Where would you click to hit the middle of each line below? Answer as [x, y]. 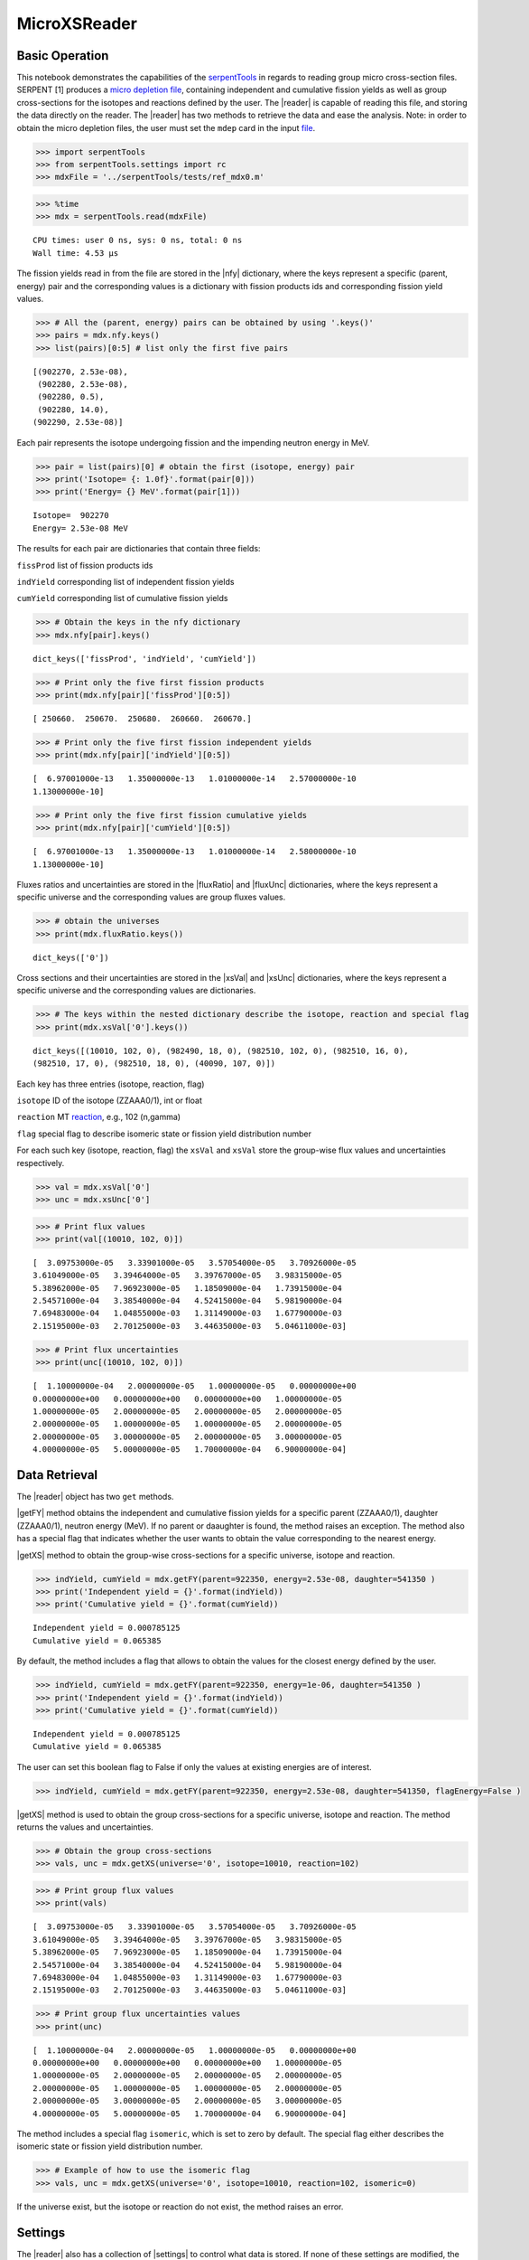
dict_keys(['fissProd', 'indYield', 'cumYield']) [145, 659]
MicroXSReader [77, 24]
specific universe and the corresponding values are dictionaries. [136, 991]
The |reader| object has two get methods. [95, 1497]
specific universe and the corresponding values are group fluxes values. [151, 897]
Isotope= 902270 [71, 516]
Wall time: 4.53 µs [76, 253]
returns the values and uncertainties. [85, 1827]
